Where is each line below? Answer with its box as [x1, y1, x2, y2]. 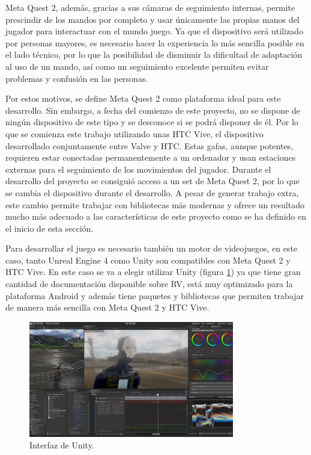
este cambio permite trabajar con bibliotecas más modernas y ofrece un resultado [5, 198, 304, 211]
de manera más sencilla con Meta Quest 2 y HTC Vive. [5, 301, 210, 314]
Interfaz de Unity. [29, 439, 94, 451]
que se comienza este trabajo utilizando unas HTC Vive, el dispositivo [5, 127, 264, 140]
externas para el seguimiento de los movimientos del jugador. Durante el [5, 162, 271, 175]
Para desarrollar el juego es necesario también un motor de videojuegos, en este [5, 242, 298, 255]
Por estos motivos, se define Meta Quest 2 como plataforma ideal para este [5, 92, 281, 105]
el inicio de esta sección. [5, 221, 94, 234]
